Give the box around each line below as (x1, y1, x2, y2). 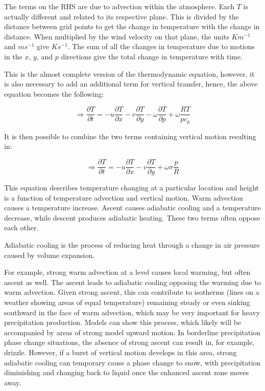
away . (4, 377, 21, 387)
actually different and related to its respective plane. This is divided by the (4, 11, 239, 21)
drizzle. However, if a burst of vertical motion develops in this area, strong (4, 347, 237, 358)
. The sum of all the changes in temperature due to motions (67, 41, 255, 52)
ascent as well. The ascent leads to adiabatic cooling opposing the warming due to (4, 276, 261, 287)
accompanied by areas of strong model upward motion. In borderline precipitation (4, 327, 261, 337)
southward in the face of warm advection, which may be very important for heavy (4, 307, 260, 317)
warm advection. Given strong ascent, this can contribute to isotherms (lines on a (4, 287, 259, 297)
